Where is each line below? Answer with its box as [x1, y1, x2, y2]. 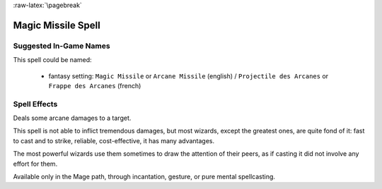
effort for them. [13, 159, 58, 168]
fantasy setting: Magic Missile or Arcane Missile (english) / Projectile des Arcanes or [48, 71, 329, 80]
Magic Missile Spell [13, 19, 100, 31]
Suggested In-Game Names [13, 41, 110, 51]
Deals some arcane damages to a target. [13, 114, 132, 123]
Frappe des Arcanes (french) [48, 81, 141, 90]
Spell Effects [13, 99, 58, 109]
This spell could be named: [13, 56, 92, 64]
